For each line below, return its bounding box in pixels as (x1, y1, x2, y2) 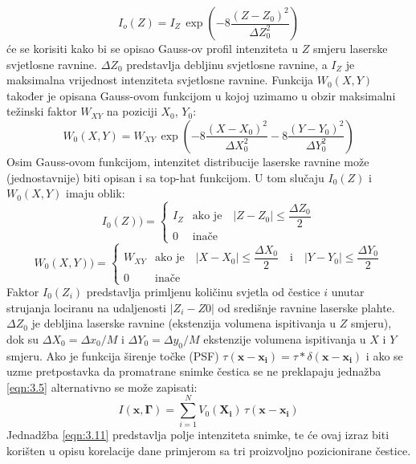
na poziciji (106, 103, 157, 120)
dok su (6, 330, 39, 347)
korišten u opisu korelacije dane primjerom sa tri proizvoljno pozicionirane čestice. (6, 442, 411, 459)
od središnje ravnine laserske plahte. (218, 299, 395, 315)
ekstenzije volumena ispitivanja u (203, 330, 366, 347)
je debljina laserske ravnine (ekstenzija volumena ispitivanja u (31, 315, 336, 332)
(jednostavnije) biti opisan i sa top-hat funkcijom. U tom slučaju (6, 169, 324, 185)
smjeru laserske (312, 40, 388, 56)
